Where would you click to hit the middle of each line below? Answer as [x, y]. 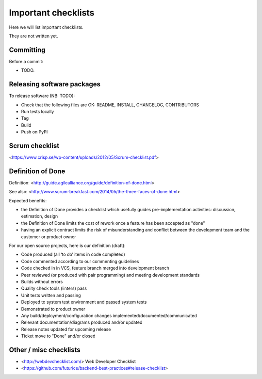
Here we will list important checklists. [46, 27]
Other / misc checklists [45, 350]
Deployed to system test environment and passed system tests [84, 302]
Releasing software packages [55, 84]
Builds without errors [42, 281]
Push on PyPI [34, 132]
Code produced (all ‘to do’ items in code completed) [73, 254]
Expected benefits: [28, 200]
